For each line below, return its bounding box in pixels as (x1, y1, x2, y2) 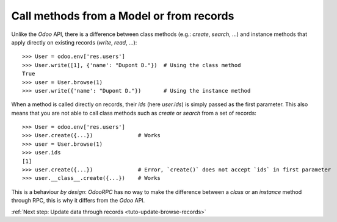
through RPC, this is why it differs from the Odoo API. (11, 197, 145, 204)
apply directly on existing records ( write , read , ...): (11, 38, 137, 46)
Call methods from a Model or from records (11, 9, 234, 23)
